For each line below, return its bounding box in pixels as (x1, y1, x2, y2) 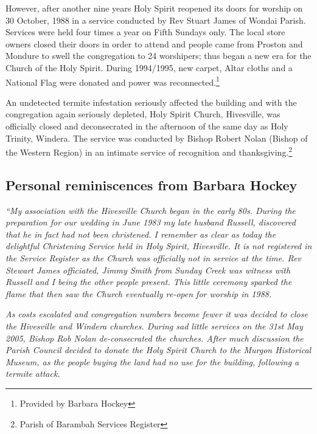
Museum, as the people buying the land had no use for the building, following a (5, 355, 299, 368)
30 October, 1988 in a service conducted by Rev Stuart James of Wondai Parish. (5, 13, 306, 26)
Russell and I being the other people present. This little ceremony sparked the (5, 275, 292, 288)
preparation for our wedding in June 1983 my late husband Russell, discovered (5, 216, 296, 229)
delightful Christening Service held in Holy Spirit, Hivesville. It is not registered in (5, 239, 312, 252)
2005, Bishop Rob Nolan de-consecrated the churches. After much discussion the (5, 331, 304, 344)
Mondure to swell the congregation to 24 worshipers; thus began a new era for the (5, 49, 312, 62)
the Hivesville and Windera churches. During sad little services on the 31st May (5, 319, 303, 332)
